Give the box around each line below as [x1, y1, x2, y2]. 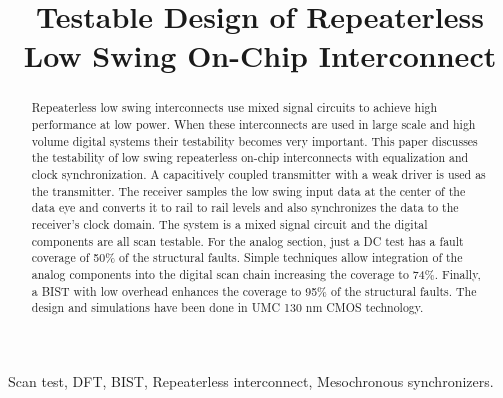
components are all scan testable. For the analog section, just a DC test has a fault [31, 232, 464, 249]
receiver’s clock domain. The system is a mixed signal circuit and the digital [31, 215, 428, 232]
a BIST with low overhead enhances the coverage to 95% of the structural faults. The [31, 282, 477, 299]
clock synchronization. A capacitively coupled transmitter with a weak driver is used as [31, 165, 486, 182]
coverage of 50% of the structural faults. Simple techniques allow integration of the [31, 249, 463, 266]
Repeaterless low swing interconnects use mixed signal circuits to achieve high [31, 99, 438, 116]
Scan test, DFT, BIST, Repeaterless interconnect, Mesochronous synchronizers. [8, 370, 494, 391]
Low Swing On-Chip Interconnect [23, 35, 497, 76]
